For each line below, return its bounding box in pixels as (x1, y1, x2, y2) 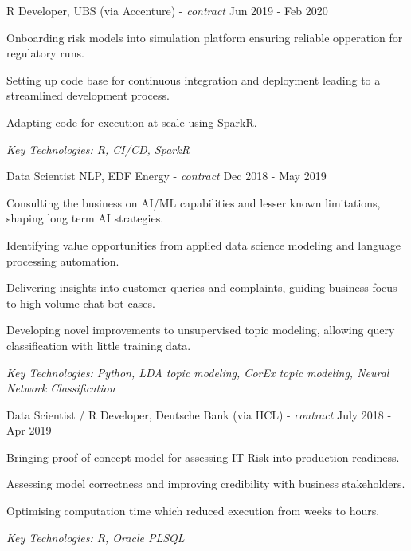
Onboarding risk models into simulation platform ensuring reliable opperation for (6, 29, 403, 45)
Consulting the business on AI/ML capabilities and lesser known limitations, (6, 194, 381, 211)
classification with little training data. (6, 337, 191, 353)
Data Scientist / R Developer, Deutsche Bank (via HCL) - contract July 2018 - (6, 406, 392, 423)
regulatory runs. (6, 45, 84, 61)
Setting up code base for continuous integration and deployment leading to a (6, 71, 381, 88)
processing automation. (6, 252, 119, 269)
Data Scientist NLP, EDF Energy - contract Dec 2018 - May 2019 (6, 167, 327, 184)
